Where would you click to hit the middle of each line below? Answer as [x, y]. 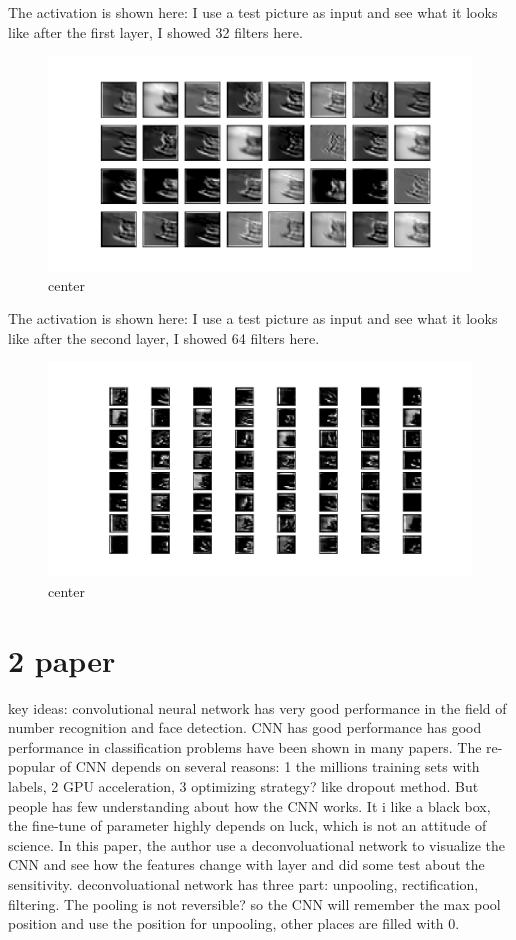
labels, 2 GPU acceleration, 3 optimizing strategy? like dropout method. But [243, 786]
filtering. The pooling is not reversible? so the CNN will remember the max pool [254, 903]
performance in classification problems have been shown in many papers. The [245, 746]
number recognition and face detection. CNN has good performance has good [245, 727]
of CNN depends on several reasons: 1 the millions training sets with [269, 766]
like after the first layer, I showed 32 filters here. [155, 31]
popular [32, 766]
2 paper [62, 659]
